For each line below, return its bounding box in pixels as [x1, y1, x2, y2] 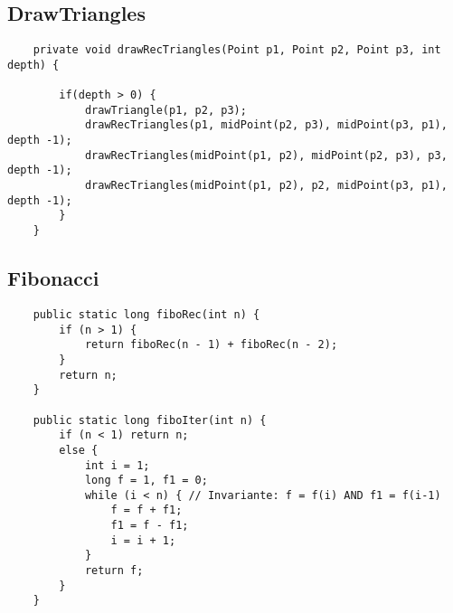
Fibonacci [7, 264, 99, 292]
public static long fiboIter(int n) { [33, 413, 267, 427]
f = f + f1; [110, 504, 183, 517]
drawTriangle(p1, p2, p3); [84, 103, 247, 117]
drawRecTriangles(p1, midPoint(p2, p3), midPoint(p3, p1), [84, 118, 448, 132]
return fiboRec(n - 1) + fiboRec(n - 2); [84, 338, 338, 352]
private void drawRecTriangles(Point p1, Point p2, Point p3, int [33, 43, 441, 57]
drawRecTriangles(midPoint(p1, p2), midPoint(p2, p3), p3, [84, 148, 448, 162]
